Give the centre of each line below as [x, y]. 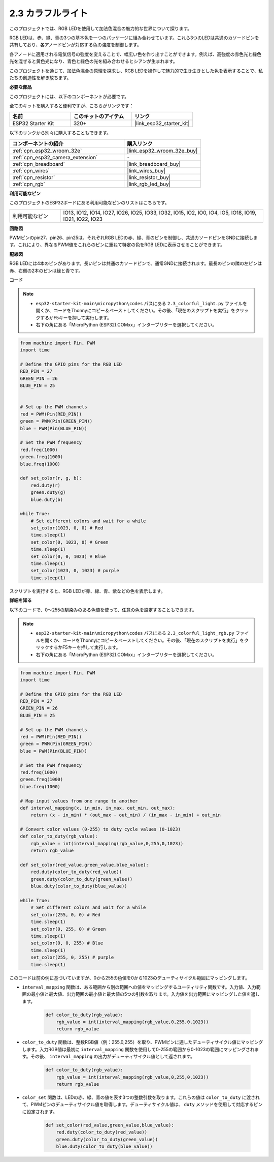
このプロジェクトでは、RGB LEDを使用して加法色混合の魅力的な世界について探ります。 [101, 28]
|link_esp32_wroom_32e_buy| [162, 151]
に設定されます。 [40, 1112]
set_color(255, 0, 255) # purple [72, 958]
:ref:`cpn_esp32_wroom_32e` [47, 151]
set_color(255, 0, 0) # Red [66, 915]
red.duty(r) [46, 485]
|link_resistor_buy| [149, 177]
